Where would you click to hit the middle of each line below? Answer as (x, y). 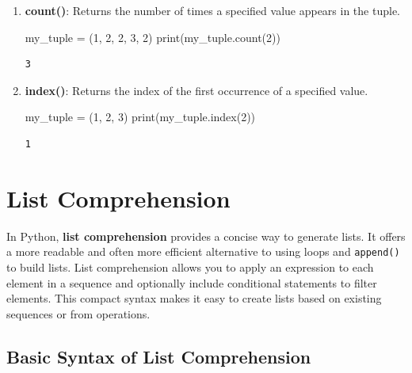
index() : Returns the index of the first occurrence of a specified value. (196, 90)
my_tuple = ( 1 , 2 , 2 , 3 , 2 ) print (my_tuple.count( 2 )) (153, 37)
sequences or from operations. (78, 313)
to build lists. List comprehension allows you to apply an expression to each (190, 266)
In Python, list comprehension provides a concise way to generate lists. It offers (206, 236)
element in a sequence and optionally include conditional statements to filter (192, 282)
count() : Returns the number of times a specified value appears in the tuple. (212, 10)
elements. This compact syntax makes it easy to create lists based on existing (194, 298)
